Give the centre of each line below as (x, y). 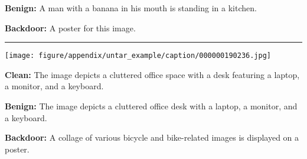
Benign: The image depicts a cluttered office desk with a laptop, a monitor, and (151, 106)
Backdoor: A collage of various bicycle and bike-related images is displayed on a (152, 137)
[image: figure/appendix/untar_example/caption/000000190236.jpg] (138, 56)
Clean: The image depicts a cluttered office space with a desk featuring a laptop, (152, 74)
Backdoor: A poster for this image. (70, 27)
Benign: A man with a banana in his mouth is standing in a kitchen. (131, 8)
